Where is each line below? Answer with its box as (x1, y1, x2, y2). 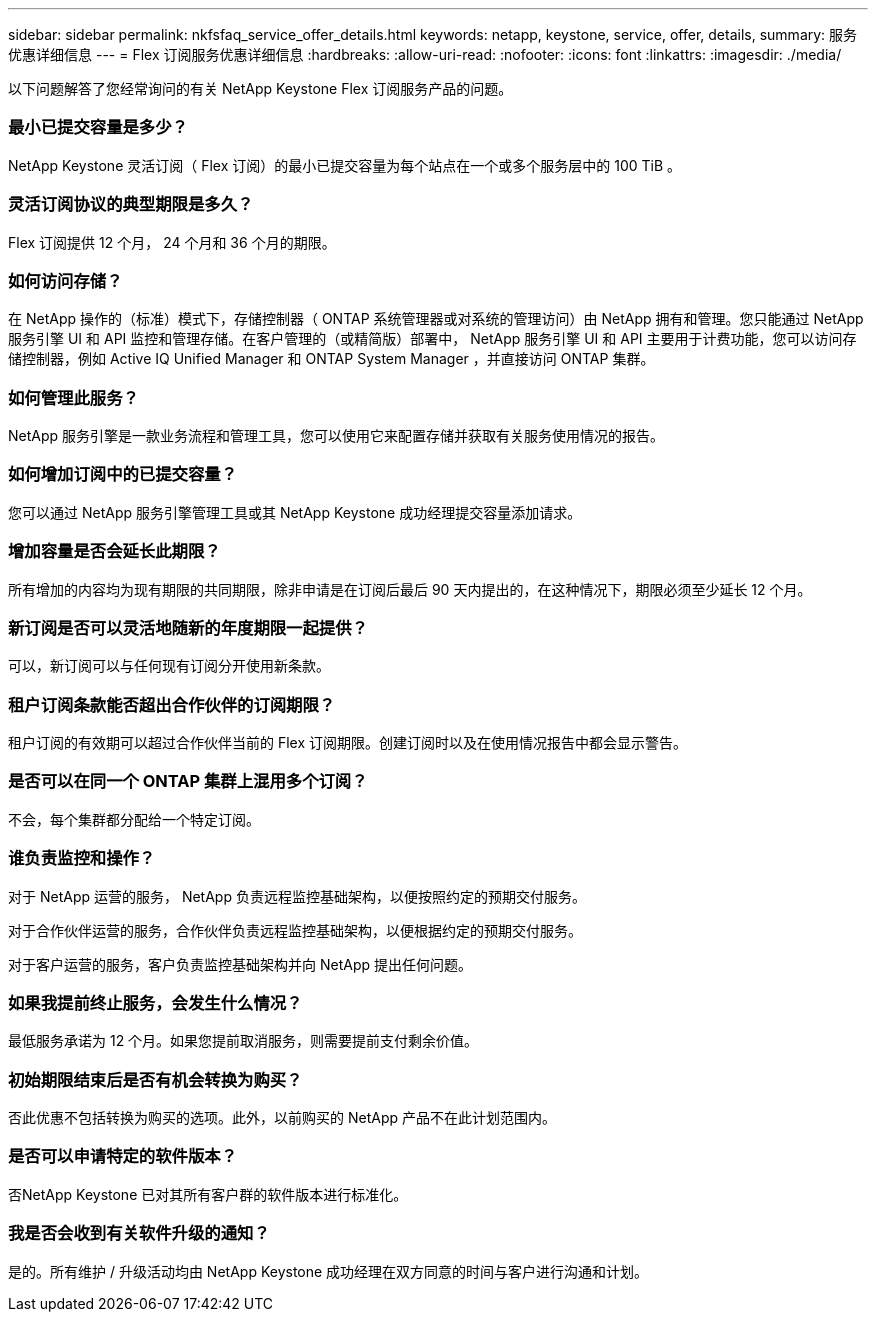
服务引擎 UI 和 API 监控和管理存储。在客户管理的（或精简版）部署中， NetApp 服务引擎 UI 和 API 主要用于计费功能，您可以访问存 (8, 330, 857, 348)
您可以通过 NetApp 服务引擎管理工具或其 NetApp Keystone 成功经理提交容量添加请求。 (8, 503, 582, 521)
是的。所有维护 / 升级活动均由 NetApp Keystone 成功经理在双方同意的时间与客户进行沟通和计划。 (8, 1262, 649, 1280)
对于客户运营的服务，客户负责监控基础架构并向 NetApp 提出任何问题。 (8, 955, 472, 973)
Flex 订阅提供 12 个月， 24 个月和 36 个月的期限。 (8, 233, 336, 251)
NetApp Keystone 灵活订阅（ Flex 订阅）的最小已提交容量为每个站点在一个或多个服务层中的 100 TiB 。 (8, 156, 682, 174)
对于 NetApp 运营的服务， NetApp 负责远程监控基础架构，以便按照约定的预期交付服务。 (8, 887, 586, 905)
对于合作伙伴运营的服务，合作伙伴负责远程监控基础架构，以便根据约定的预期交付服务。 (8, 921, 582, 939)
